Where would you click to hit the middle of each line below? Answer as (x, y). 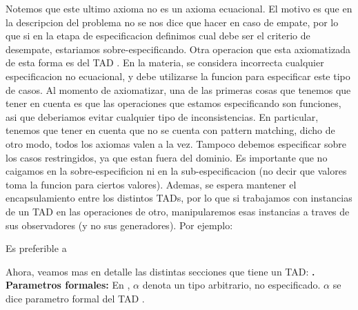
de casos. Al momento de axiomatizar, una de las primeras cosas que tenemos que (178, 89)
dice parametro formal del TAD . (75, 298)
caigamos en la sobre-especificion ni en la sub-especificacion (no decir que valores (176, 171)
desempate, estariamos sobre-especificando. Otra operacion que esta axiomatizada (178, 49)
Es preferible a (36, 248)
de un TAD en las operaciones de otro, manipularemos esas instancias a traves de (178, 211)
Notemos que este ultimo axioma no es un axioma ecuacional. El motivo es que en (179, 8)
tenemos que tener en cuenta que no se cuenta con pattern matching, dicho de (170, 130)
